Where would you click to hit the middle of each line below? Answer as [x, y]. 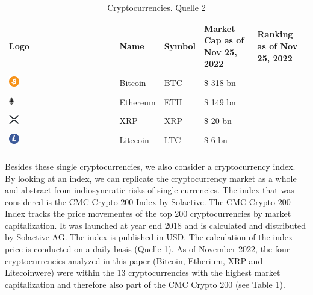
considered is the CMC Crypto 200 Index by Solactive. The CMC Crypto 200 [148, 201]
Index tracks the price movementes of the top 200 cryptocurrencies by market [148, 213]
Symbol [180, 45]
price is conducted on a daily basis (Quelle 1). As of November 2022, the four [147, 249]
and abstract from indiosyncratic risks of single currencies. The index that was [150, 190]
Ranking [275, 34]
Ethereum [138, 101]
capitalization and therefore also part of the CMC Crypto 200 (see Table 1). [145, 284]
